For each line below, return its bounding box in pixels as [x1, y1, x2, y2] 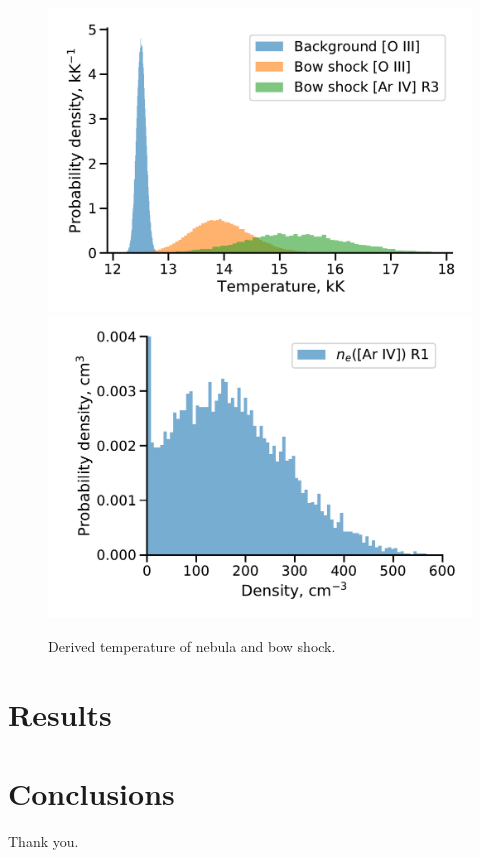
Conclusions [8, 772, 175, 813]
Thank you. [8, 830, 79, 851]
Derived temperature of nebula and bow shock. [48, 635, 336, 656]
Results [8, 694, 112, 735]
